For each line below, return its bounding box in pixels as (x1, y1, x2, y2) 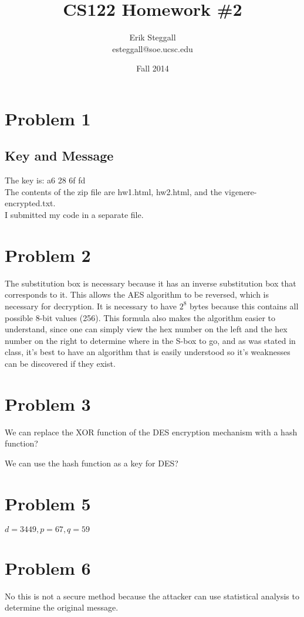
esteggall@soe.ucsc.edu (112, 42, 193, 54)
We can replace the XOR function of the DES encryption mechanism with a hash (5, 425, 298, 438)
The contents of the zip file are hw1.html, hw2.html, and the (5, 185, 222, 197)
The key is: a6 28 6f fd (5, 174, 86, 186)
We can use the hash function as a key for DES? (5, 456, 178, 469)
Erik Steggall (129, 31, 176, 43)
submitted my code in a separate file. (10, 209, 144, 221)
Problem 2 (5, 243, 91, 267)
